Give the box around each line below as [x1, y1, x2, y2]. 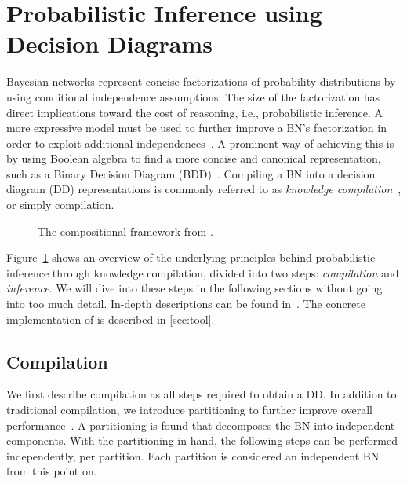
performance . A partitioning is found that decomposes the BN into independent [6, 416, 395, 433]
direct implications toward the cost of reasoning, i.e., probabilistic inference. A [6, 104, 383, 120]
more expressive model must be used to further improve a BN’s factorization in [6, 119, 387, 136]
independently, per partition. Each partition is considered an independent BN [6, 447, 380, 464]
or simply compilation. [6, 196, 114, 213]
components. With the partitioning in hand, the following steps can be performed [6, 432, 398, 449]
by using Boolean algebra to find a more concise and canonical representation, [6, 150, 381, 167]
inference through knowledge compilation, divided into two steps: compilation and [6, 264, 399, 280]
